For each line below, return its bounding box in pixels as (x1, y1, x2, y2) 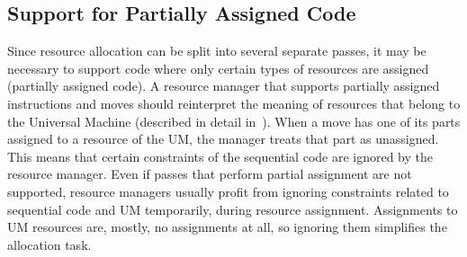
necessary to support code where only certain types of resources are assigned (7, 58, 429, 77)
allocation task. (7, 235, 92, 253)
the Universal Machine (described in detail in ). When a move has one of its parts (7, 111, 461, 130)
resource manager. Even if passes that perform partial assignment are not (7, 164, 412, 183)
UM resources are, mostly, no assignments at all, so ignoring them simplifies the (7, 217, 447, 236)
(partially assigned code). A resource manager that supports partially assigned (7, 76, 440, 95)
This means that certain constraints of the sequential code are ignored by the (7, 146, 434, 165)
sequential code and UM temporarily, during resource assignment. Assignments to (7, 199, 458, 218)
